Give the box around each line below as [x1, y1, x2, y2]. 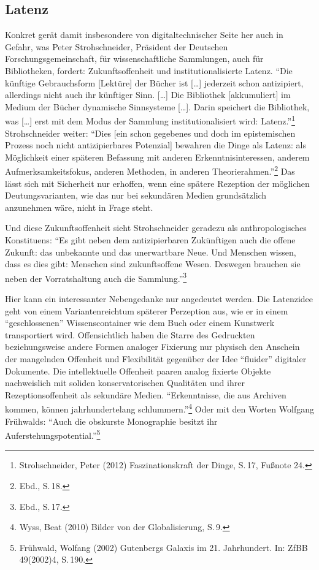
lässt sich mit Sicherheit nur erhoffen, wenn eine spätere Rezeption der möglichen [5, 177, 310, 189]
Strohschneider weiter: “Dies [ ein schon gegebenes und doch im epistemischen [5, 126, 296, 139]
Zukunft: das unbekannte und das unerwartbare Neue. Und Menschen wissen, [5, 245, 296, 258]
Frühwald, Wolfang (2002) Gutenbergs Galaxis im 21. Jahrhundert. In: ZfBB [19, 541, 308, 553]
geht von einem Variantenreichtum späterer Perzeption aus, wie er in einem [5, 304, 288, 317]
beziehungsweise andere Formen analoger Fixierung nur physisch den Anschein [5, 340, 300, 353]
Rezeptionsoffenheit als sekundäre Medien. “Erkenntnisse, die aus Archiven [5, 388, 286, 401]
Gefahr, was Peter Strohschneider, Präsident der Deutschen [5, 40, 228, 53]
